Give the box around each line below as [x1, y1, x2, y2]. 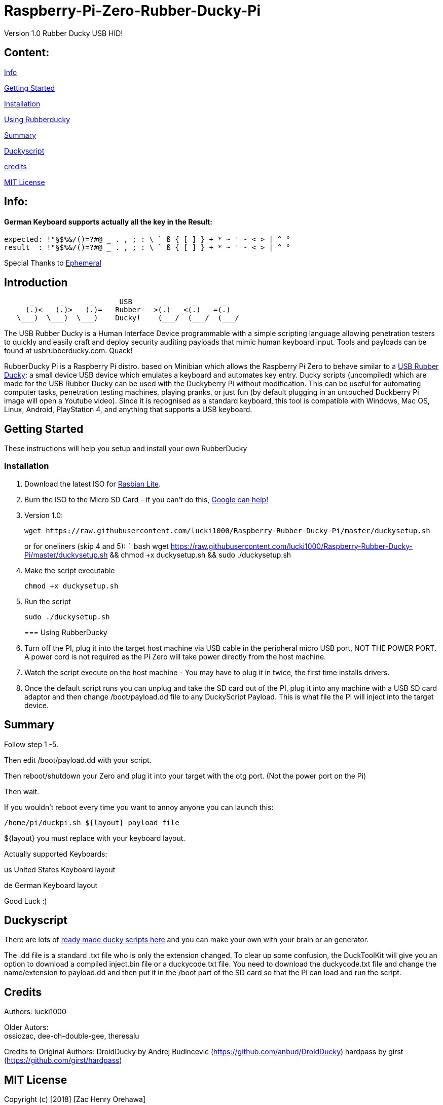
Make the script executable [24, 566, 115, 575]
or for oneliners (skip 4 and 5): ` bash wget [24, 541, 169, 550]
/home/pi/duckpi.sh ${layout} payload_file [4, 818, 179, 827]
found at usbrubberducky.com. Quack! [4, 346, 133, 355]
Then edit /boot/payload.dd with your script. [4, 755, 152, 764]
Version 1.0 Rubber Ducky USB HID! [4, 28, 123, 38]
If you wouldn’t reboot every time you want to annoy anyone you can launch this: [4, 802, 274, 812]
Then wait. [4, 787, 40, 796]
